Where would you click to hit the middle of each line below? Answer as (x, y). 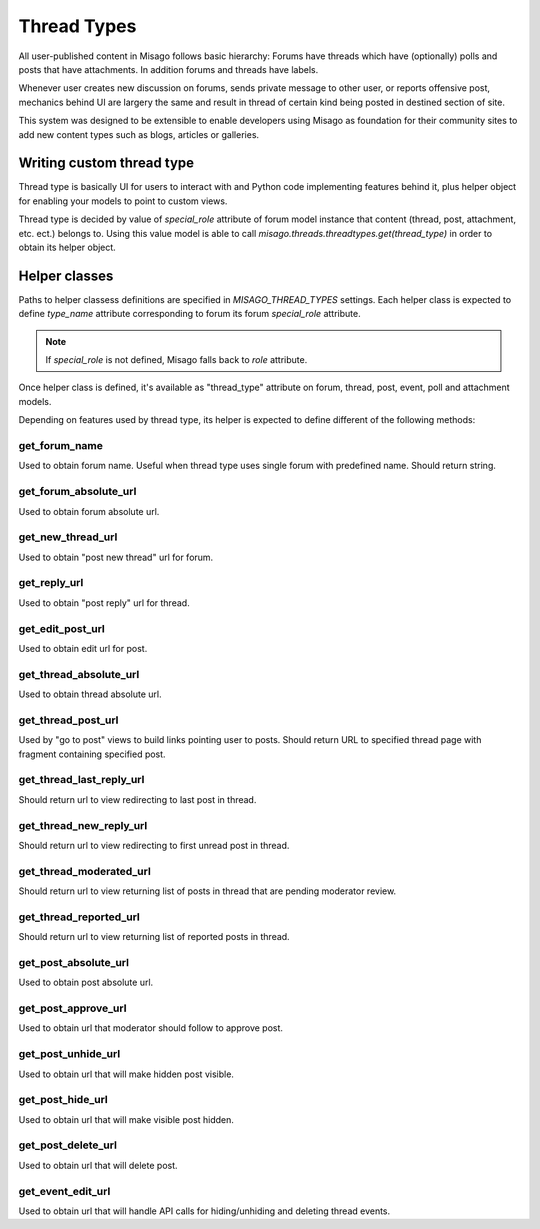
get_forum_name (61, 445)
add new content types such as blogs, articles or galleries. (139, 134)
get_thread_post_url (68, 720)
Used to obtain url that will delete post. (98, 1165)
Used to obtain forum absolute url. (89, 511)
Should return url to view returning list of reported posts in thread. (154, 937)
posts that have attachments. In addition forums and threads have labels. (168, 69)
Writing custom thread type (106, 163)
